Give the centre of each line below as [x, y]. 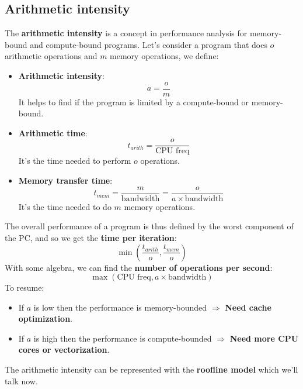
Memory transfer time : [65, 180]
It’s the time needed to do [65, 206]
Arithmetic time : [53, 132]
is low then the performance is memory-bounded [120, 307]
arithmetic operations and [51, 56]
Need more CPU [264, 338]
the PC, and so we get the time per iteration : [91, 237]
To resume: [25, 288]
